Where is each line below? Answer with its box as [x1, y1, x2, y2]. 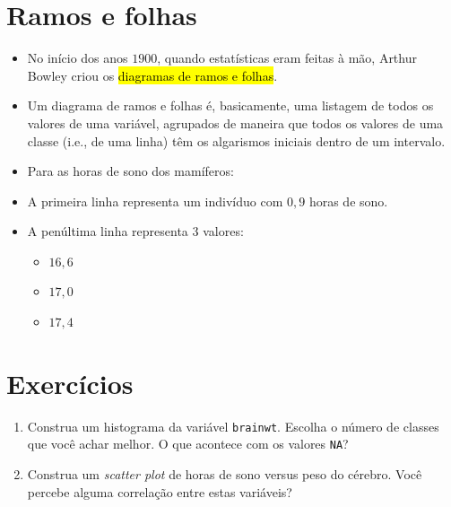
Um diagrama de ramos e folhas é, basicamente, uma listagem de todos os [27, 96, 434, 115]
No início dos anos [27, 48, 128, 67]
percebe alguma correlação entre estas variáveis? [27, 482, 292, 501]
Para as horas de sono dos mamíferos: [27, 162, 234, 180]
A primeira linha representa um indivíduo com [27, 191, 283, 210]
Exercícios [6, 364, 134, 401]
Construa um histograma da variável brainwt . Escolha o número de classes [27, 416, 439, 435]
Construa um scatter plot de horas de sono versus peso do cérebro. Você [27, 465, 422, 484]
